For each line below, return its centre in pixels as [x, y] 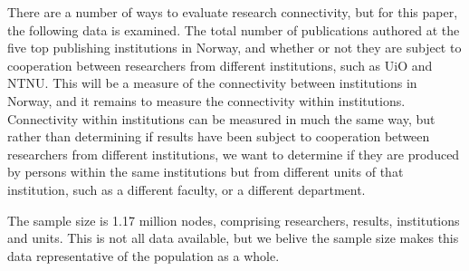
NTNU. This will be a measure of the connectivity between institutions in [212, 83]
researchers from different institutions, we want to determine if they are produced [234, 154]
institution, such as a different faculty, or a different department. [187, 189]
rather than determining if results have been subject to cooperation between [219, 136]
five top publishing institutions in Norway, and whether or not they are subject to [234, 48]
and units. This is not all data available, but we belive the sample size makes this [233, 238]
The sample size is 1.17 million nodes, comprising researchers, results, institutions [234, 220]
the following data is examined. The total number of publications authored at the [234, 29]
